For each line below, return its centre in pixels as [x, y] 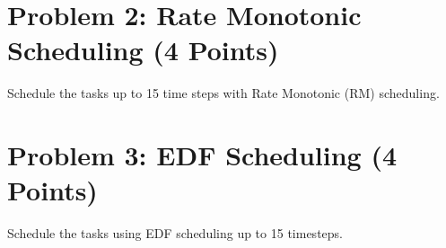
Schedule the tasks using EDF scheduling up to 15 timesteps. [175, 233]
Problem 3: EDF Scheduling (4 [202, 155]
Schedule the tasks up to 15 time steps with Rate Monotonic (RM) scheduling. [223, 93]
